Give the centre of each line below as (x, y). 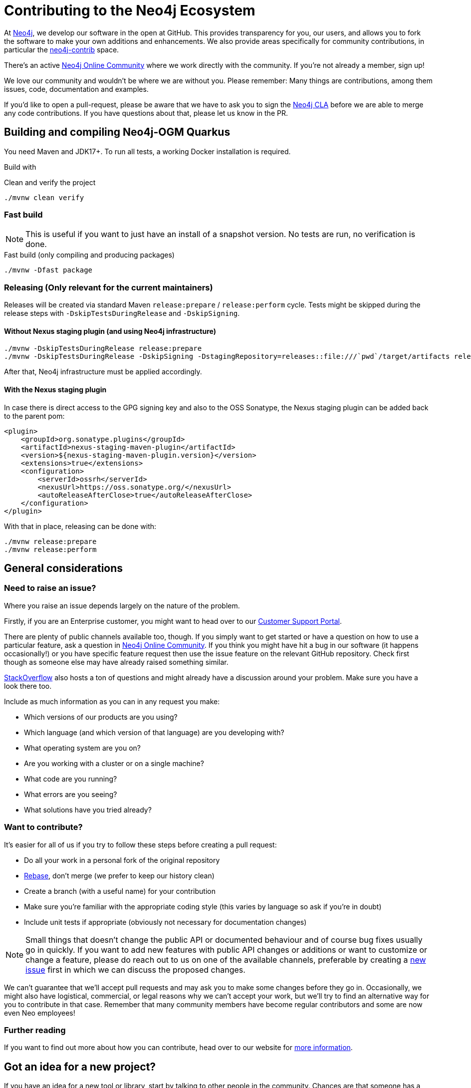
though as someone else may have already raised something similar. (116, 662)
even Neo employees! (40, 1013)
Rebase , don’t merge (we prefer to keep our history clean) (119, 875)
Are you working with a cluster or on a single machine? (114, 763)
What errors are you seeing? (71, 794)
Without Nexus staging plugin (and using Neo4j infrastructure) (110, 331)
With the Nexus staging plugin (55, 389)
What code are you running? (71, 779)
